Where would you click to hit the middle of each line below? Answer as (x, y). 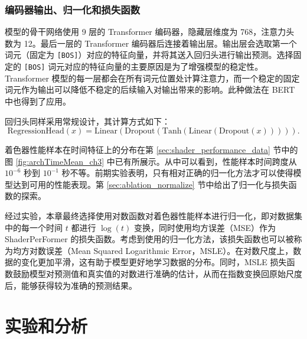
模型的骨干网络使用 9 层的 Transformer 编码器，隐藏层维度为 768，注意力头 (150, 32)
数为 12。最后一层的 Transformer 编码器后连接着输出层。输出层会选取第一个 (151, 43)
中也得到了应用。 (38, 101)
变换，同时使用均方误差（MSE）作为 (205, 227)
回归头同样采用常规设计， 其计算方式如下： (87, 121)
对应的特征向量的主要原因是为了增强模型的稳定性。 (164, 66)
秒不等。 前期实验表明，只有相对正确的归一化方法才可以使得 (177, 173)
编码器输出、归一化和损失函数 (73, 9)
